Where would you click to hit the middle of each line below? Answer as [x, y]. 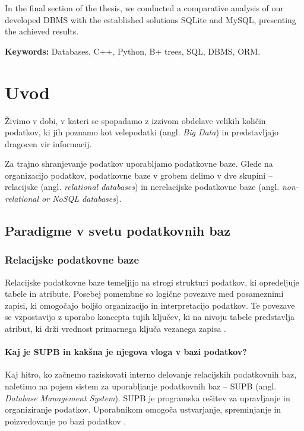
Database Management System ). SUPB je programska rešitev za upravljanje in [148, 397]
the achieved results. [42, 31]
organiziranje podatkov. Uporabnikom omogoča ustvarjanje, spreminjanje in [143, 409]
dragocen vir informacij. [48, 143]
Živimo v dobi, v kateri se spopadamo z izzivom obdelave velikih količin [135, 120]
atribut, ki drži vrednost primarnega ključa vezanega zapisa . [115, 329]
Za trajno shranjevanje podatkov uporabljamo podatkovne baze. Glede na [139, 164]
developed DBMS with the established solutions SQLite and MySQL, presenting [151, 19]
